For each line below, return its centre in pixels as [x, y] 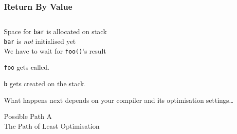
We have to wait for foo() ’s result [55, 50]
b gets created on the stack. [45, 83]
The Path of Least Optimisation [52, 125]
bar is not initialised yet [40, 41]
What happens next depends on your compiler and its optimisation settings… [119, 100]
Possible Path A [28, 116]
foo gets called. [27, 67]
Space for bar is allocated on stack [55, 31]
